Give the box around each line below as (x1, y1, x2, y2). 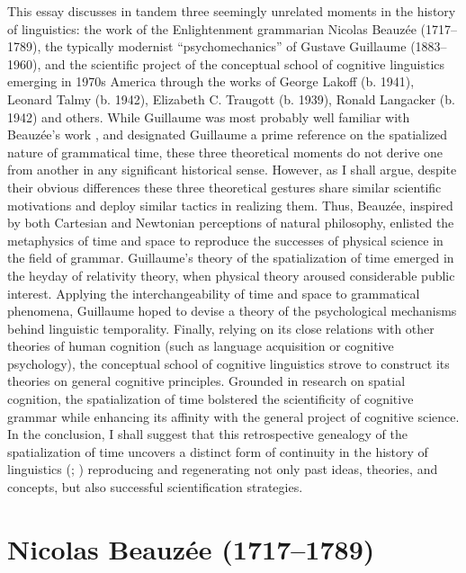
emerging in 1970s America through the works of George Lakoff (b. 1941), (7, 72, 415, 91)
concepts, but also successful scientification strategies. (7, 478, 303, 497)
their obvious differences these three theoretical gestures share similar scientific (7, 177, 442, 196)
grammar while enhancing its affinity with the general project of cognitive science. (7, 407, 460, 425)
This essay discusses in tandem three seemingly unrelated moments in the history (7, 2, 456, 20)
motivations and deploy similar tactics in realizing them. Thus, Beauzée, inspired (7, 195, 453, 214)
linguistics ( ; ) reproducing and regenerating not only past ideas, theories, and (7, 460, 438, 479)
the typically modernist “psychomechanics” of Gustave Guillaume (44, 37, 407, 56)
